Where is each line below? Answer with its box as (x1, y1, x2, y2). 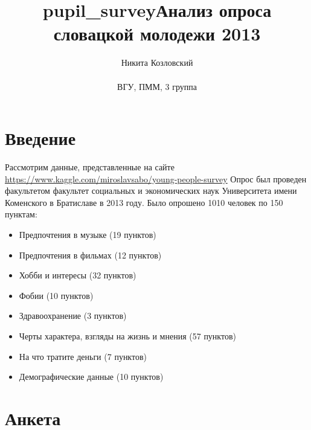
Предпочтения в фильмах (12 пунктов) (19, 248, 162, 261)
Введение (5, 126, 76, 150)
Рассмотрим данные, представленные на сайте (5, 161, 175, 173)
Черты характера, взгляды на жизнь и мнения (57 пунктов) (19, 329, 236, 342)
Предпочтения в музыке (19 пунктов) (19, 228, 156, 240)
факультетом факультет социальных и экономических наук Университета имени (5, 184, 297, 197)
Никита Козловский (121, 56, 193, 69)
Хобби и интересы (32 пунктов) (19, 269, 136, 281)
